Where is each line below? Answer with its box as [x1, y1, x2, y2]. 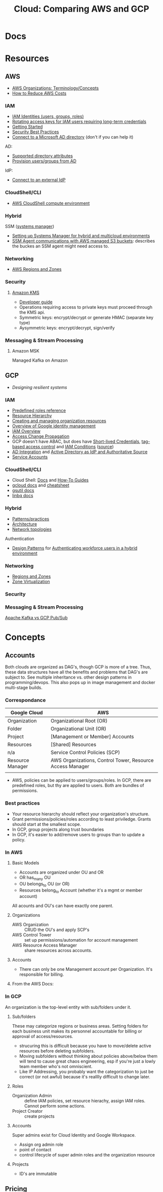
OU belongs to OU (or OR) [19, 881, 70, 888]
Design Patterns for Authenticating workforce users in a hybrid [12, 545, 137, 551]
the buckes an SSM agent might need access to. [12, 243, 109, 249]
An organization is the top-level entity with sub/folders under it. [5, 1004, 131, 1010]
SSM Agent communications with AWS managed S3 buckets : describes [12, 238, 155, 244]
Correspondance [5, 697, 46, 703]
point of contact [19, 1146, 52, 1153]
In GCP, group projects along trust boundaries [12, 826, 104, 832]
